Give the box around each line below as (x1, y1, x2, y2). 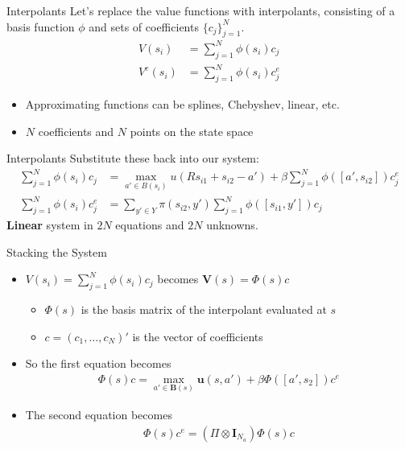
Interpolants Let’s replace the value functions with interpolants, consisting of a (6, 2, 395, 19)
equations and (115, 216, 184, 233)
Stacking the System (6, 243, 107, 260)
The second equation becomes (25, 406, 172, 423)
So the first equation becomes (25, 355, 172, 372)
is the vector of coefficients (132, 327, 263, 344)
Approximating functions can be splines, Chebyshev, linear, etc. (25, 96, 340, 113)
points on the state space (130, 122, 254, 139)
